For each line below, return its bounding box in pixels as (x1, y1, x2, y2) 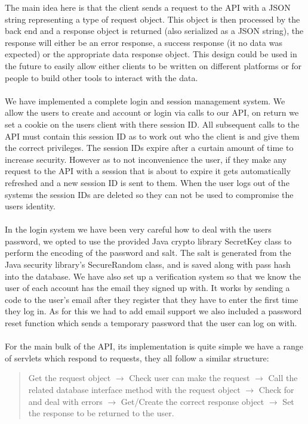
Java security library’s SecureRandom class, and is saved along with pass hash (5, 258, 291, 271)
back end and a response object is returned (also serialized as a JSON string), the (5, 24, 304, 37)
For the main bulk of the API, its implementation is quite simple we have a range (5, 340, 304, 352)
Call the (268, 372, 298, 384)
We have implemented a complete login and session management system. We (5, 94, 285, 107)
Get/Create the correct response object (121, 395, 264, 407)
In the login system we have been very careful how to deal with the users (5, 223, 272, 236)
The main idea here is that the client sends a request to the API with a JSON (5, 1, 291, 13)
